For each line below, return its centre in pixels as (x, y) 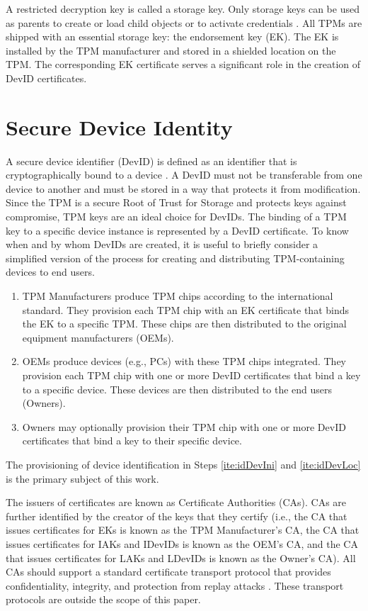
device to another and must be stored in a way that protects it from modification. (183, 188)
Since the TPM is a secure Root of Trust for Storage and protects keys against (176, 202)
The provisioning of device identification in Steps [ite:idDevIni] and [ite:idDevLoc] (183, 464)
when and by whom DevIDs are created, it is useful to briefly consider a (162, 244)
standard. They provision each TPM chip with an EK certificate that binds (186, 309)
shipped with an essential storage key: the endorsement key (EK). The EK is (172, 37)
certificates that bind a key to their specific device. (132, 441)
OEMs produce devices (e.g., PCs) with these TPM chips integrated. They (184, 361)
